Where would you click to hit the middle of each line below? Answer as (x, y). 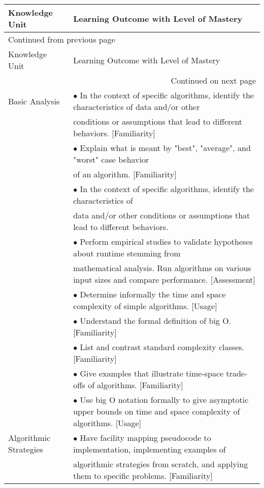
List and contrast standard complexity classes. (162, 347)
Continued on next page (213, 80)
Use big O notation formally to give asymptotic (164, 400)
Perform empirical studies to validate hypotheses (166, 241)
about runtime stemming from (127, 253)
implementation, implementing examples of (150, 449)
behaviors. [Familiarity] (114, 133)
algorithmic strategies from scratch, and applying (161, 464)
